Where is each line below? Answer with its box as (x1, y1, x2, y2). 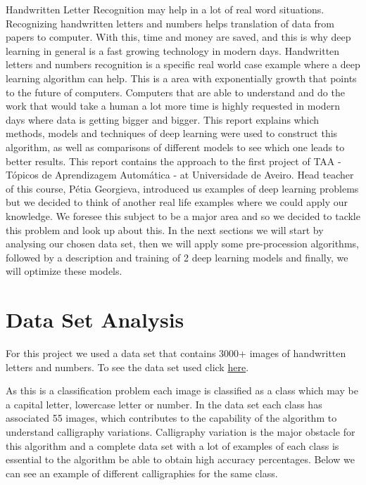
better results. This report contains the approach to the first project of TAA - (6, 153, 341, 168)
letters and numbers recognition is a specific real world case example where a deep (6, 57, 360, 72)
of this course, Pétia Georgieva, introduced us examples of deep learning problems (6, 181, 359, 195)
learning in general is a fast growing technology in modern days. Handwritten (6, 43, 340, 58)
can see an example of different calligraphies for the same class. (6, 465, 278, 480)
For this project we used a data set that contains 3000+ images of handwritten (6, 346, 346, 360)
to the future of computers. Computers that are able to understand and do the (6, 84, 345, 99)
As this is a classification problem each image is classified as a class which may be (6, 383, 358, 398)
